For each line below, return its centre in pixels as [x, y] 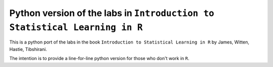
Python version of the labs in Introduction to [112, 13]
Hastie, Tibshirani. [28, 49]
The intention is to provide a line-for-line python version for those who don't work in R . [99, 58]
